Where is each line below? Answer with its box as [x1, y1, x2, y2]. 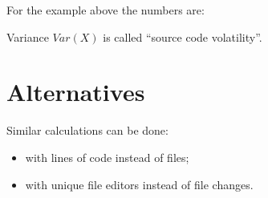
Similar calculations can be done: [6, 122, 169, 139]
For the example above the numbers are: [6, 2, 205, 18]
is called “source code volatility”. [103, 28, 262, 45]
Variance [6, 28, 49, 45]
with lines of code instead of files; [25, 148, 189, 165]
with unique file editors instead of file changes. [25, 176, 254, 192]
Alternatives [6, 75, 145, 108]
